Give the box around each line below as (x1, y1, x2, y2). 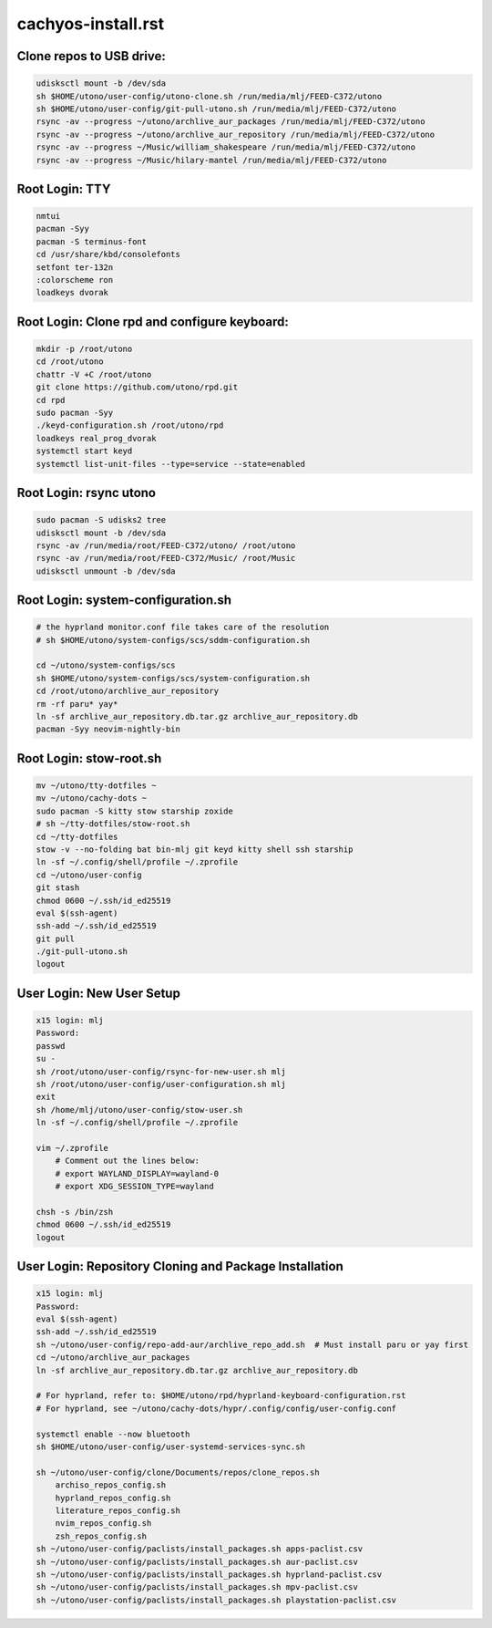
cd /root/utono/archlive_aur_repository (36, 686, 219, 697)
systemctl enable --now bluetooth (36, 1428, 190, 1439)
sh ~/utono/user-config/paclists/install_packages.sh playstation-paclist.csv (36, 1594, 396, 1605)
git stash (36, 883, 80, 893)
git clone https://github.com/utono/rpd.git (36, 382, 239, 392)
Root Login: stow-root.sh (16, 751, 162, 766)
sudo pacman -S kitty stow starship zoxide (36, 805, 234, 816)
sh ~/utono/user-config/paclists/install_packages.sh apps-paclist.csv (36, 1544, 364, 1554)
